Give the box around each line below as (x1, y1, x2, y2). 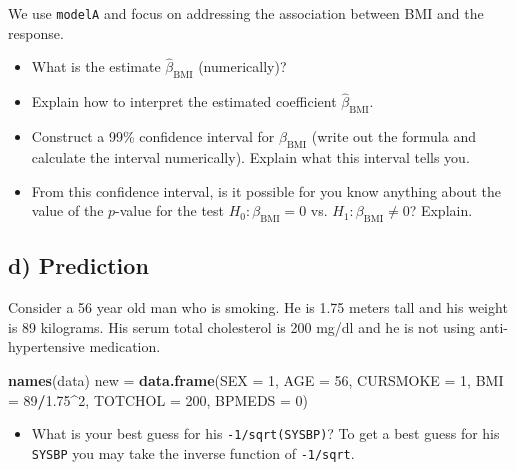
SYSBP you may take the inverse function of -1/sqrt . (31, 442, 355, 463)
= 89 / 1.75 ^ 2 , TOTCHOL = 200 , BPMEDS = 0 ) (8, 389, 309, 410)
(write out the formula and (311, 126, 476, 147)
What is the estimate (31, 56, 161, 77)
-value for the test (115, 200, 225, 221)
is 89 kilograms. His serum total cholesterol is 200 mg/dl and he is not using (8, 316, 475, 337)
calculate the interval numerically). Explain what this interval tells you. (31, 147, 470, 168)
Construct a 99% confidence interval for (31, 126, 275, 147)
